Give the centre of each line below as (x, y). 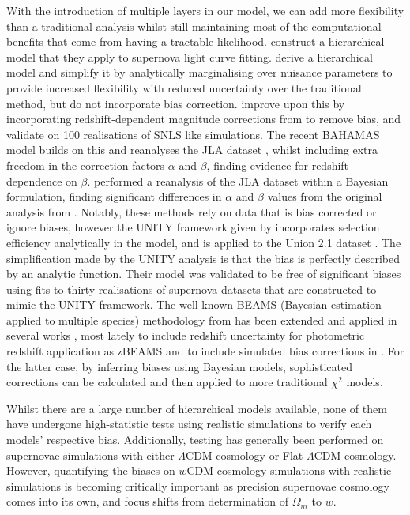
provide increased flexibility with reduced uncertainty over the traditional (184, 87)
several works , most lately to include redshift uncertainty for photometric (186, 335)
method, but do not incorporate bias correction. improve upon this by (176, 103)
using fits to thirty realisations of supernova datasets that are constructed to (192, 289)
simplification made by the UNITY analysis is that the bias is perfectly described (203, 258)
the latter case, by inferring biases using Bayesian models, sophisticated (180, 366)
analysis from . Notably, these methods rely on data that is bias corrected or (192, 211)
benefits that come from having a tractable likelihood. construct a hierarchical (196, 41)
